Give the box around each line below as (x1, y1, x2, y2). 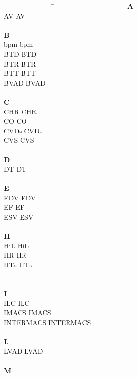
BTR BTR (4, 58, 36, 68)
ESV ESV (4, 212, 34, 222)
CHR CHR (4, 106, 37, 116)
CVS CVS (4, 135, 34, 145)
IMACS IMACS (4, 308, 51, 317)
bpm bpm (4, 39, 33, 49)
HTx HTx (4, 260, 33, 270)
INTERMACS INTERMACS (4, 317, 91, 327)
